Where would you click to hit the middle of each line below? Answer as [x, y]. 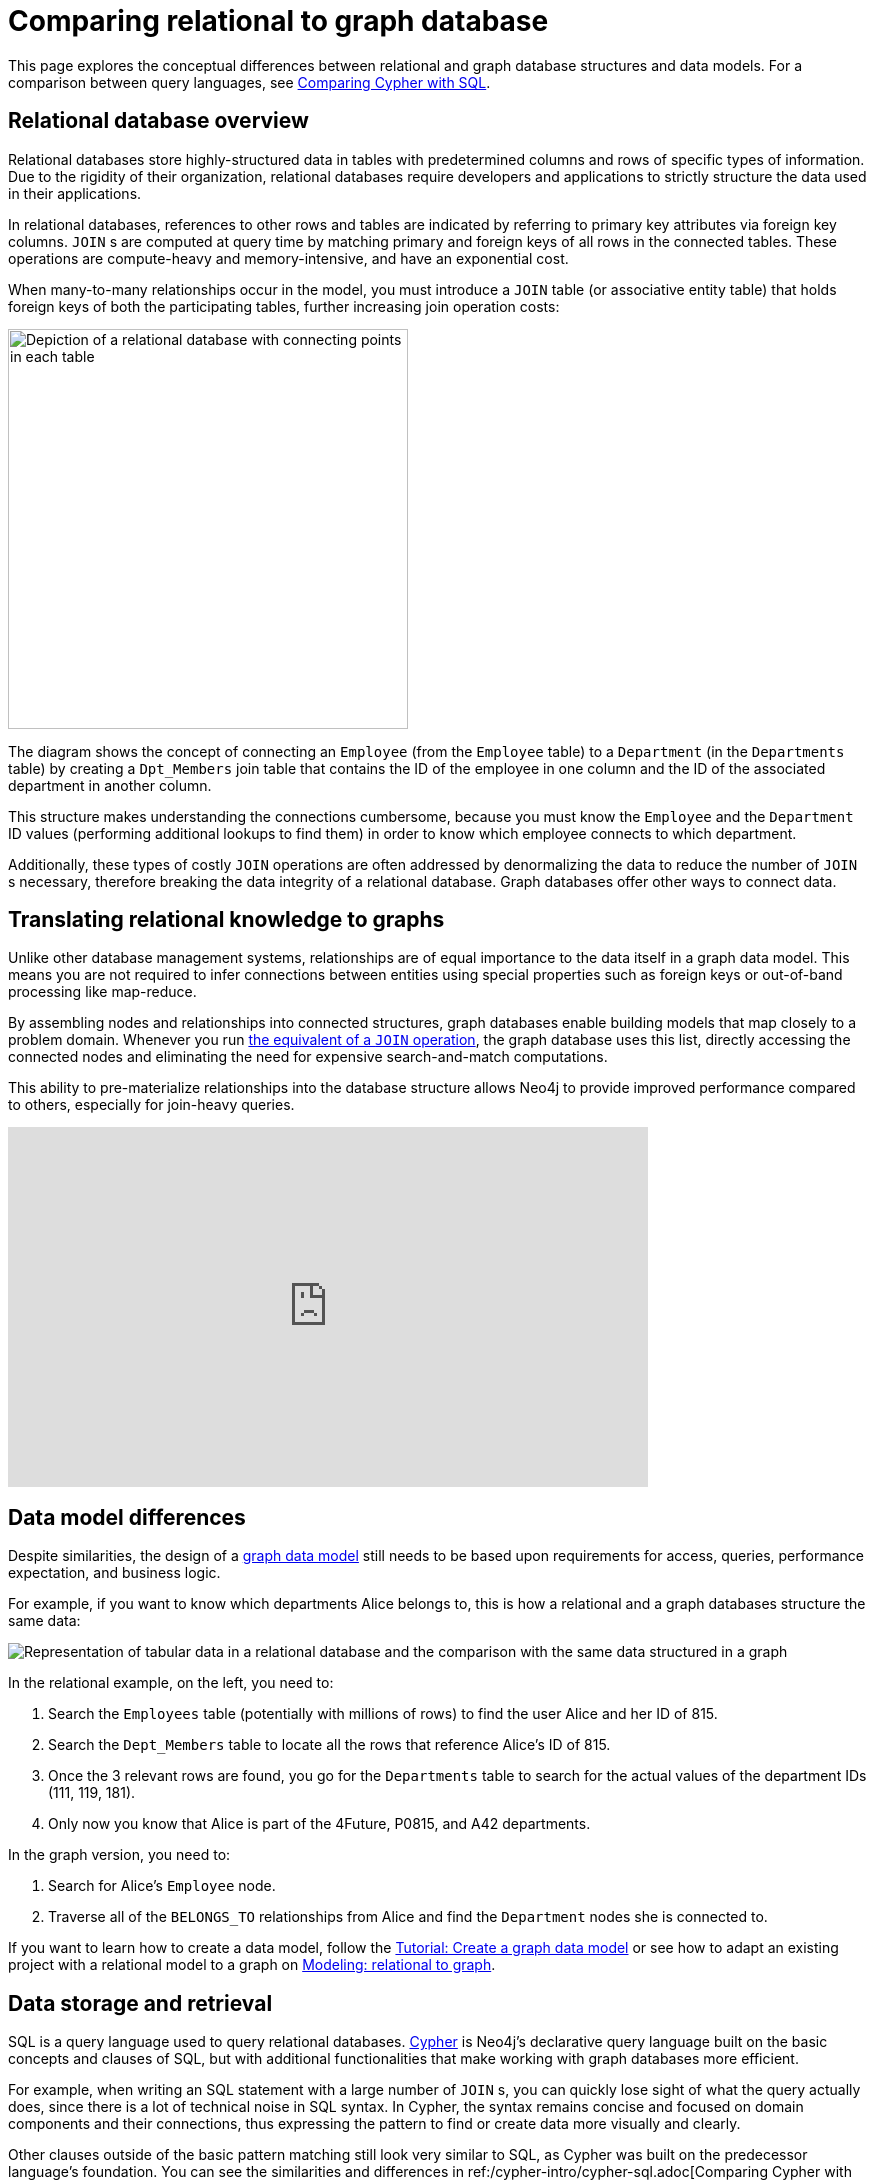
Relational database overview [158, 121]
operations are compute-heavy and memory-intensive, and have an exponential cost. [288, 258]
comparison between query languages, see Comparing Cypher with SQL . [249, 82]
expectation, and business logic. [114, 1573]
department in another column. [110, 785]
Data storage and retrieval [140, 2003]
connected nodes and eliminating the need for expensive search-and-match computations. [308, 1057]
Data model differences [127, 1517]
